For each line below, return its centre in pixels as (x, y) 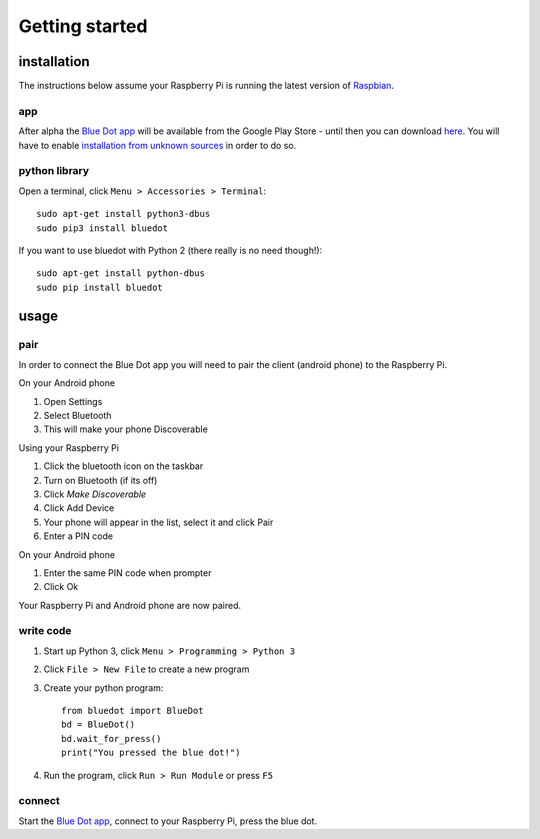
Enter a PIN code (78, 536)
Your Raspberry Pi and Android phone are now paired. (130, 605)
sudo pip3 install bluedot (102, 228)
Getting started (83, 26)
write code (45, 631)
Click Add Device (79, 508)
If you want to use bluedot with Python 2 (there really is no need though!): (170, 250)
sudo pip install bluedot (100, 287)
